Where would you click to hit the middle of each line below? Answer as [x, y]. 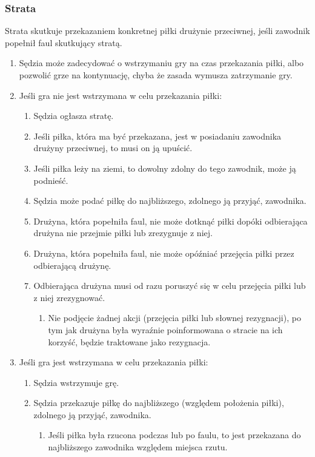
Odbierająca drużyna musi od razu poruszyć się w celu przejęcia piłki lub [170, 286]
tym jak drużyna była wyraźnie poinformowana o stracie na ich [165, 329]
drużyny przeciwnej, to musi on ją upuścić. [113, 148]
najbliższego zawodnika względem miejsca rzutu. [138, 447]
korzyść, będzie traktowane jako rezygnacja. [129, 341]
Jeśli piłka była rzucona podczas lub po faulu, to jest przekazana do [174, 435]
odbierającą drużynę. [72, 265]
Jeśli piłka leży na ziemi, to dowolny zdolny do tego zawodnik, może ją [165, 168]
